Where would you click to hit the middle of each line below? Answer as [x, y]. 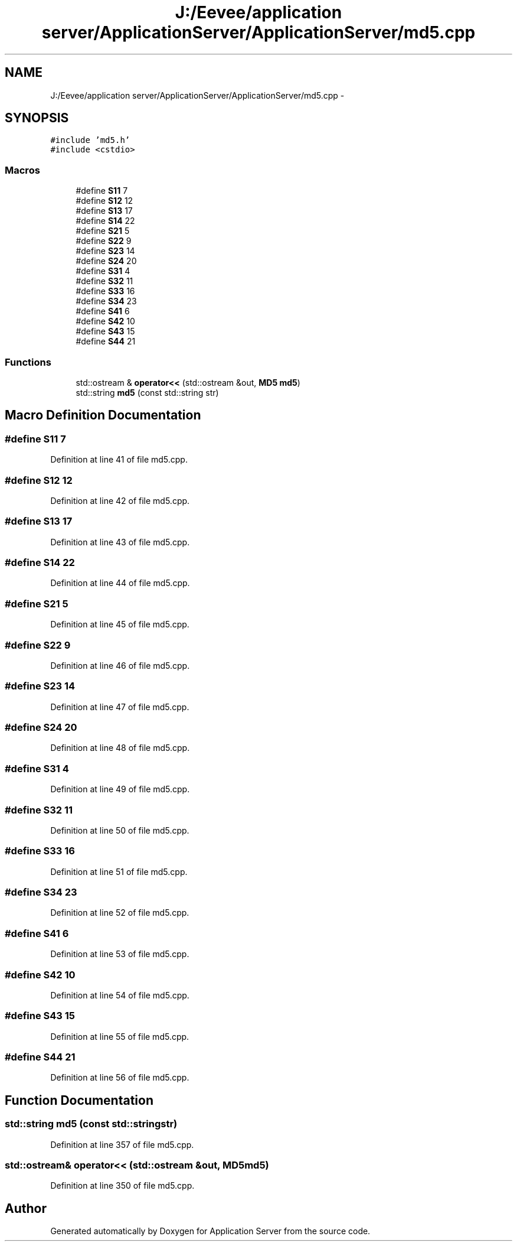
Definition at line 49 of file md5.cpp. [120, 789]
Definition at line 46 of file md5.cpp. [120, 665]
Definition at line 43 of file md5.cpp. [120, 542]
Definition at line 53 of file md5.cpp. [120, 954]
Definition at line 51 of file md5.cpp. [119, 871]
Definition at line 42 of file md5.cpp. [120, 500]
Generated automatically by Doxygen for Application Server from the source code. [210, 1231]
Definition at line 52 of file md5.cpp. [120, 913]
